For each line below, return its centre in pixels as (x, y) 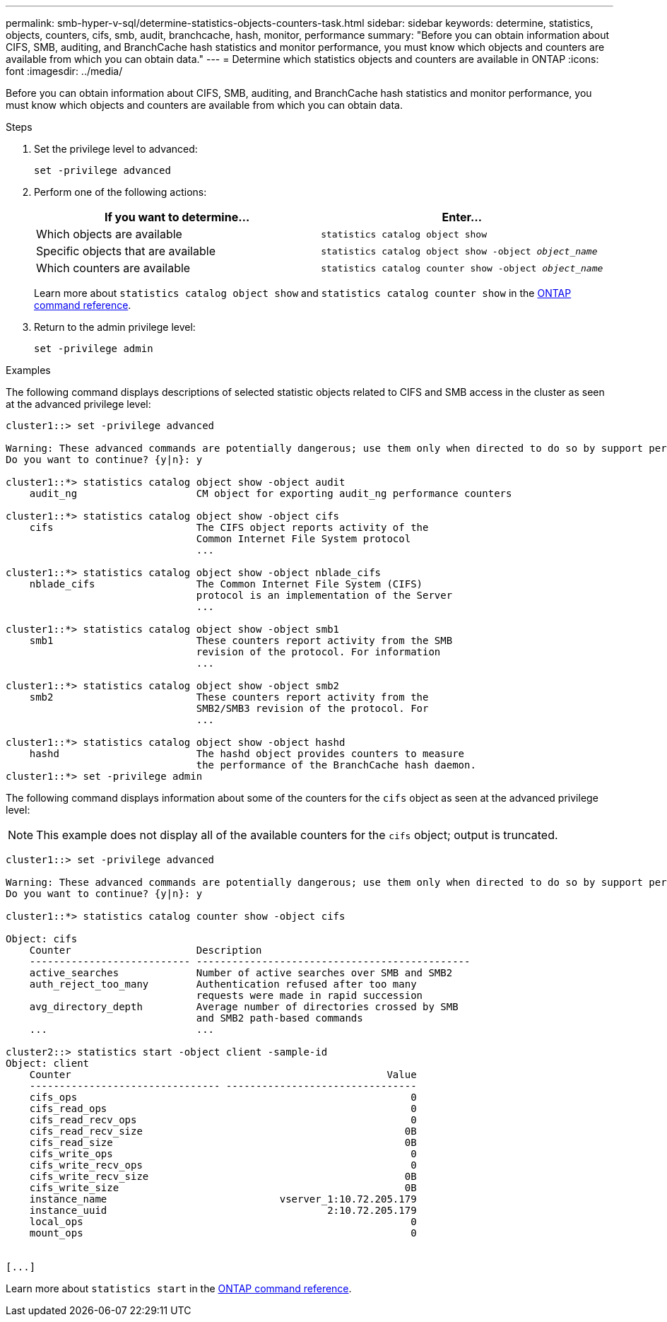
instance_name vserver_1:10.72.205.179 (223, 1199)
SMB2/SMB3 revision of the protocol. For (312, 708)
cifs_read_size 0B (223, 1142)
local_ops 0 (223, 1222)
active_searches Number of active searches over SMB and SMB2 (241, 973)
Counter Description (146, 950)
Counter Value (223, 1075)
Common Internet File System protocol (303, 539)
